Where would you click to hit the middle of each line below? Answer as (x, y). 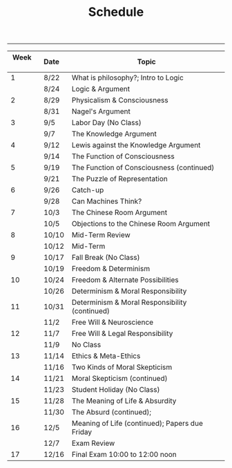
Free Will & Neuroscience (113, 322)
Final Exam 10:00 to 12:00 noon (124, 455)
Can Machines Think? (107, 201)
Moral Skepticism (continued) (119, 379)
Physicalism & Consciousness (120, 100)
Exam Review (93, 443)
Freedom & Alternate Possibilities (125, 280)
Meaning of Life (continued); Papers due (137, 424)
